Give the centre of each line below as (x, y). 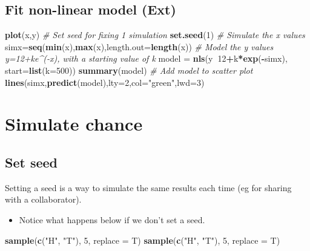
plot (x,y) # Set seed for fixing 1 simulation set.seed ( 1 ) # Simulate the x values (155, 35)
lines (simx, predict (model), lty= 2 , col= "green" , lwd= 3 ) (105, 82)
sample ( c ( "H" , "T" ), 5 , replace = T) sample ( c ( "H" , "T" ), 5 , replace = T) (143, 240)
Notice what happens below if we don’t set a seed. (112, 219)
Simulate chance (74, 124)
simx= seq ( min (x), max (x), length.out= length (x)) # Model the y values (139, 46)
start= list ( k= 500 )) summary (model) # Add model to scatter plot (129, 70)
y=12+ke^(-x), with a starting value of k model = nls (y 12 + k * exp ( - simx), (146, 58)
